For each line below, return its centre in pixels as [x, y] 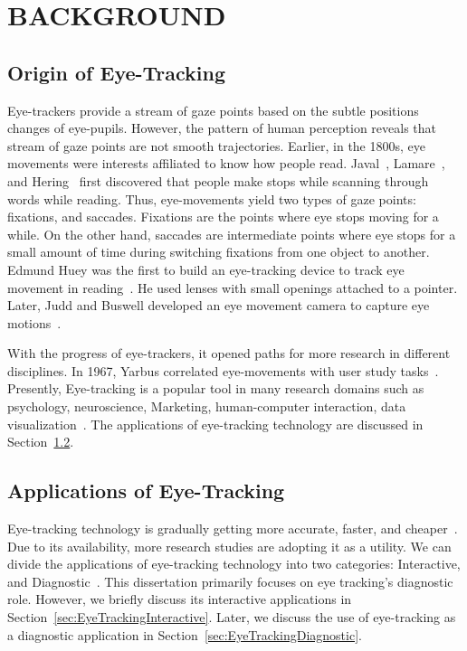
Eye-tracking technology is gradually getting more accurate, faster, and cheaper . [233, 528]
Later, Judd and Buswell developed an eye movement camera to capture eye [219, 305]
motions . [34, 322]
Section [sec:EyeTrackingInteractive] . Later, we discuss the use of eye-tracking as [232, 617]
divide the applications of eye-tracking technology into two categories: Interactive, [234, 564]
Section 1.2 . [41, 442]
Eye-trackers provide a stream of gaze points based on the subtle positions [213, 110]
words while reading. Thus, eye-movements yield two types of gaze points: [212, 198]
